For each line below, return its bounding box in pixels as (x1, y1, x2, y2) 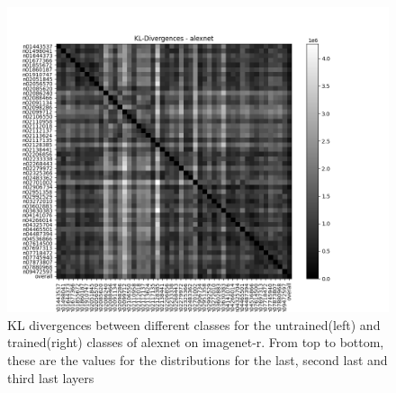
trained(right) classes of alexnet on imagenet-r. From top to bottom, (7, 333, 384, 352)
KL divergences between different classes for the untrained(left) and (7, 315, 381, 334)
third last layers (7, 368, 94, 387)
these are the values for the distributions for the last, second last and (7, 350, 388, 369)
